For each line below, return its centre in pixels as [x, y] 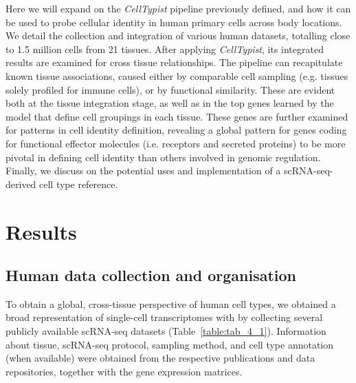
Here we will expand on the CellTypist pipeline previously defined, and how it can [178, 8]
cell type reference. [79, 184]
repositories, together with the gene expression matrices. [124, 371]
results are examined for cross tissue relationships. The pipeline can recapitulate [174, 62]
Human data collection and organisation [151, 275]
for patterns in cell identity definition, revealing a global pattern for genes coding [176, 130]
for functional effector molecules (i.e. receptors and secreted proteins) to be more [176, 143]
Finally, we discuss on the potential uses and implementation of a [143, 170]
